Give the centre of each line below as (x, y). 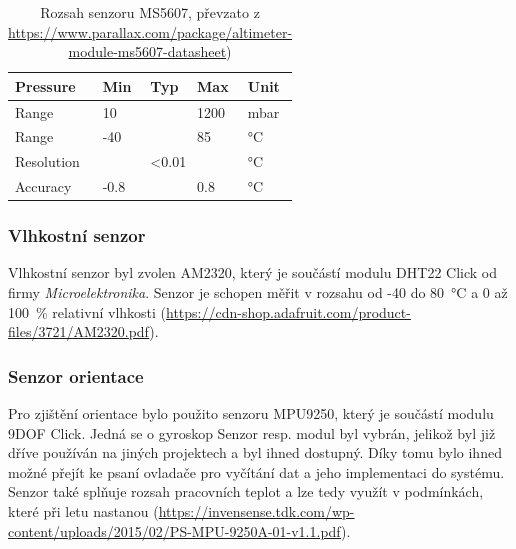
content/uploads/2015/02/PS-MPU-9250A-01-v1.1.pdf (175, 530)
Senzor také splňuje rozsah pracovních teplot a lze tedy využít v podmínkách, (246, 491)
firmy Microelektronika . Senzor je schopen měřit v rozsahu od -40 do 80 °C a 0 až (258, 292)
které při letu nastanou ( (83, 511)
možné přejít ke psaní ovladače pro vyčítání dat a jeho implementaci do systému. (256, 471)
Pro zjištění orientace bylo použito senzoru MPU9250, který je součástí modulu (251, 413)
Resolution (47, 161)
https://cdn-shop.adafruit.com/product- (288, 311)
